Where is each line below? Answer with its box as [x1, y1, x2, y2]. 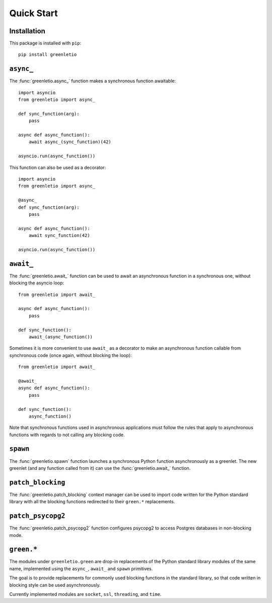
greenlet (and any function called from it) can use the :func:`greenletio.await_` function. [9, 465, 191, 471]
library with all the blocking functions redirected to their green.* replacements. [9, 499, 175, 505]
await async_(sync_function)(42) [28, 139, 112, 145]
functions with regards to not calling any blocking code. [9, 432, 125, 438]
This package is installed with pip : [9, 40, 82, 46]
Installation [9, 27, 45, 35]
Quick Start [9, 8, 58, 19]
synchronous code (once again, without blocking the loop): [9, 352, 132, 358]
